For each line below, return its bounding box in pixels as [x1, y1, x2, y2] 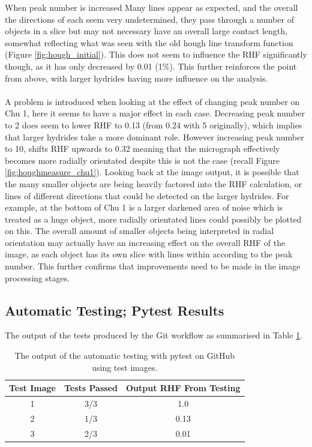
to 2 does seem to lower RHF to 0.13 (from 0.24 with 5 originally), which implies [5, 118, 302, 131]
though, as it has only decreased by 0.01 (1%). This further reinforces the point [5, 59, 297, 72]
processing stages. [5, 271, 70, 284]
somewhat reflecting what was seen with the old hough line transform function [5, 36, 293, 49]
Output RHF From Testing [125, 382, 241, 394]
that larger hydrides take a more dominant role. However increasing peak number [5, 130, 304, 143]
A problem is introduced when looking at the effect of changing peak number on [5, 95, 300, 107]
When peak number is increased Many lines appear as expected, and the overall [5, 1, 298, 13]
